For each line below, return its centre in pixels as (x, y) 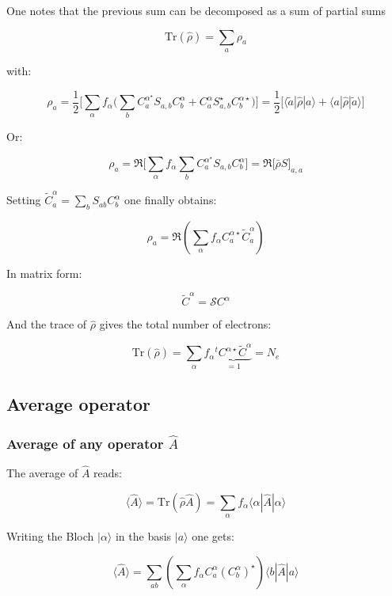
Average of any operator (85, 443)
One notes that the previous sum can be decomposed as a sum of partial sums (196, 10)
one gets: (213, 536)
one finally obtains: (170, 200)
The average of (42, 473)
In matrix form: (44, 273)
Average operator (78, 404)
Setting (24, 200)
